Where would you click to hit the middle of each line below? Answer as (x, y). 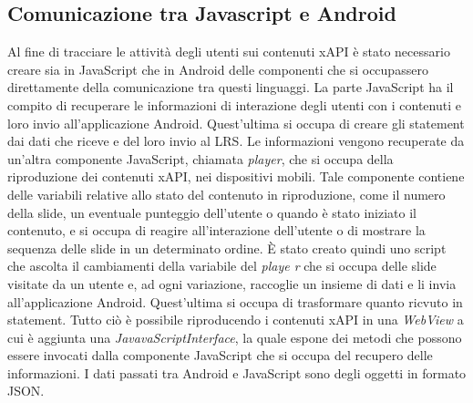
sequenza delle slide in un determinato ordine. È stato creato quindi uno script (227, 248)
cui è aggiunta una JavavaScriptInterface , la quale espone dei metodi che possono (235, 337)
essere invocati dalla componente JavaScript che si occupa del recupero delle (220, 355)
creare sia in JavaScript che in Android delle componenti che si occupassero (218, 69)
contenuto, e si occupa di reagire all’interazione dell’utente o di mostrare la (216, 230)
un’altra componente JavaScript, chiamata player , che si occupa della (201, 158)
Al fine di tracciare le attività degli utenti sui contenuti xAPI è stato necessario (229, 52)
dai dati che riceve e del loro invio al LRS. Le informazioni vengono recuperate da (236, 141)
